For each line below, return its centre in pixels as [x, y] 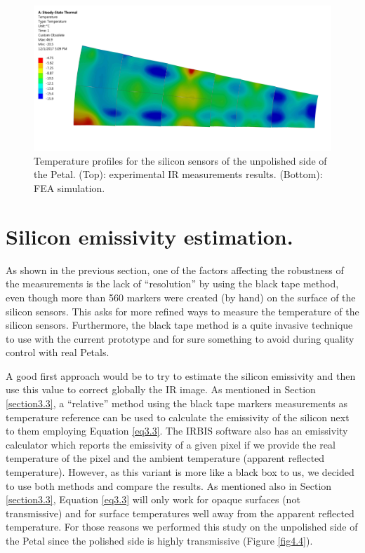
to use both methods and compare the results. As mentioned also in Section [169, 485]
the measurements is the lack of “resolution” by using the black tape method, [172, 284]
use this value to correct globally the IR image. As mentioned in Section [161, 389]
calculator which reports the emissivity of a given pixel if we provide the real [171, 444]
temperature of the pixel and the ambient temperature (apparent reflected [165, 458]
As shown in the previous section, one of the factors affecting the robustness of [175, 269]
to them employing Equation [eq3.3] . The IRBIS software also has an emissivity [177, 431]
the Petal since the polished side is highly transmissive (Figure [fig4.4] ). [159, 540]
